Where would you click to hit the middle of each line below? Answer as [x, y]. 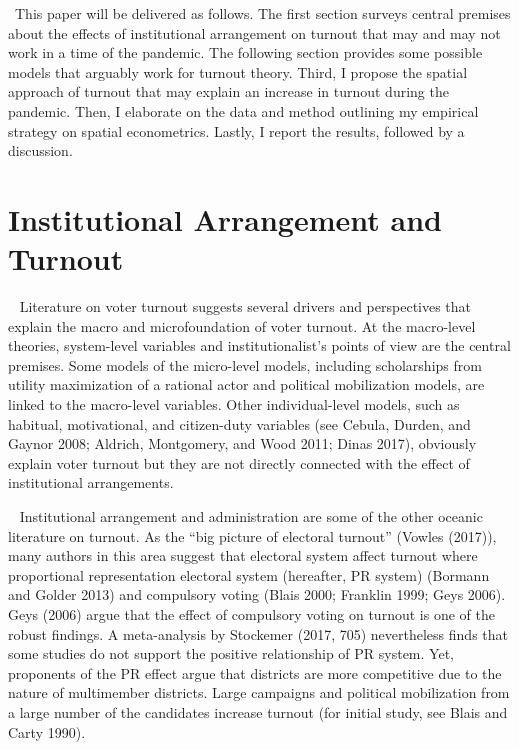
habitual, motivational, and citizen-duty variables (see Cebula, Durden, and [239, 423]
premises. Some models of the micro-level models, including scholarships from [245, 364]
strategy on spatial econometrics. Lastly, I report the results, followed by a [236, 130]
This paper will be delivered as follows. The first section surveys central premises [262, 13]
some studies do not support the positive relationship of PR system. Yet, [231, 653]
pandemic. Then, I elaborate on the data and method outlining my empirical [243, 110]
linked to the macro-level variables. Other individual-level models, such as [234, 404]
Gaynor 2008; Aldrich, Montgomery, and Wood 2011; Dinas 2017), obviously [242, 443]
